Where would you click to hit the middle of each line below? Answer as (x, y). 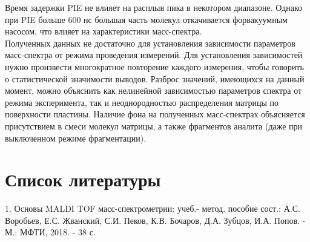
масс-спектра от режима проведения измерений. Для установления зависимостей (154, 55)
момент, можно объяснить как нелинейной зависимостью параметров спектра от (153, 90)
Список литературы (83, 179)
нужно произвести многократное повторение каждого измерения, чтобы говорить (154, 66)
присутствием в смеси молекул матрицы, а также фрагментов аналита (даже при (154, 126)
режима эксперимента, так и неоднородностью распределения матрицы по (142, 102)
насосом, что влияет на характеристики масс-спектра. (104, 31)
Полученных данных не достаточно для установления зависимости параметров (150, 43)
